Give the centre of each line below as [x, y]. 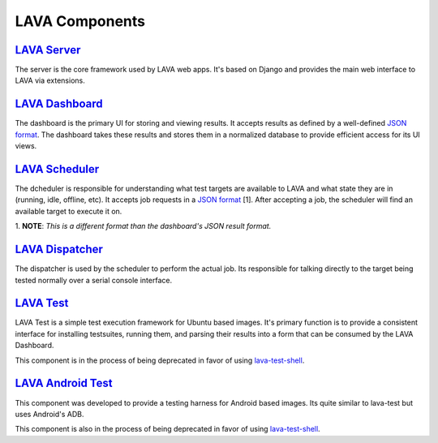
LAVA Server [48, 50]
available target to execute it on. [69, 211]
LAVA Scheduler [57, 169]
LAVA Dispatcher [59, 249]
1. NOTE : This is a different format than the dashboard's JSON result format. [143, 226]
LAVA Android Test [64, 383]
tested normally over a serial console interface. [94, 280]
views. [26, 146]
